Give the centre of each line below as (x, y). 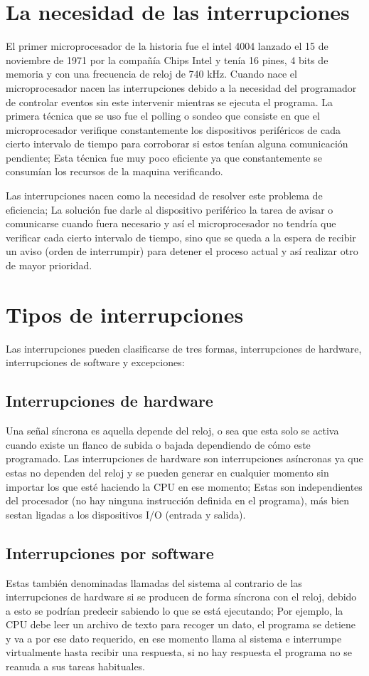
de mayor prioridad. (49, 265)
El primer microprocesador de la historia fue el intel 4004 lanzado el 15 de (167, 46)
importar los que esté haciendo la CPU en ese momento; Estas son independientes (184, 486)
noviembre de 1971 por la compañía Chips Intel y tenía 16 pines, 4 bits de (167, 59)
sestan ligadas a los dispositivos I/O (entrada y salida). (126, 514)
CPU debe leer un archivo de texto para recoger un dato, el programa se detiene (181, 624)
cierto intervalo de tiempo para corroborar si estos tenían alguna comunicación (177, 144)
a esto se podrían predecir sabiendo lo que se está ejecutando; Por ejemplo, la (175, 610)
